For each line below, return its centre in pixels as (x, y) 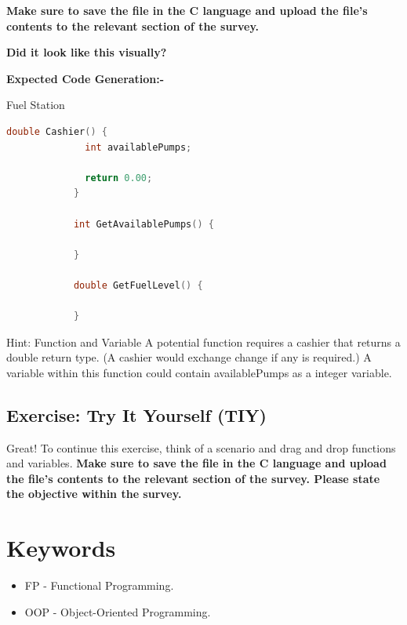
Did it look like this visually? (87, 52)
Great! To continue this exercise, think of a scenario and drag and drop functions (201, 447)
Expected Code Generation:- (85, 78)
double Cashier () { (57, 131)
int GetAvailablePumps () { (144, 224)
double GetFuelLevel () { (138, 285)
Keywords (61, 548)
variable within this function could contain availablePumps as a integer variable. (199, 372)
